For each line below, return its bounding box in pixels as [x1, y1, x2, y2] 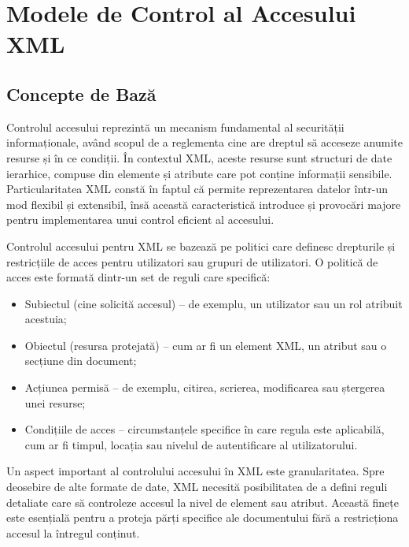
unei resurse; [24, 394, 86, 411]
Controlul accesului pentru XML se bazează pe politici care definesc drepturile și [6, 237, 396, 254]
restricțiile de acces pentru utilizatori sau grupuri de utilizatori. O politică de [6, 253, 378, 270]
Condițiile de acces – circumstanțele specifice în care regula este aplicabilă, [24, 421, 385, 437]
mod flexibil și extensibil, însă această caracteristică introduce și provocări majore [6, 195, 401, 212]
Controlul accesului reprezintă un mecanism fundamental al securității [6, 118, 345, 135]
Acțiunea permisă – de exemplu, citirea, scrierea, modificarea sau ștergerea [24, 379, 385, 396]
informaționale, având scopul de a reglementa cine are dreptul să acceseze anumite [6, 134, 403, 151]
